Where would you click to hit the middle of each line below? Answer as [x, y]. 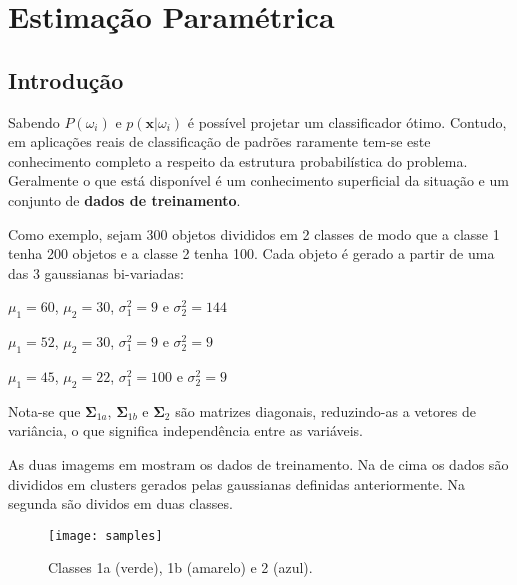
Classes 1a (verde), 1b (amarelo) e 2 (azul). [180, 567]
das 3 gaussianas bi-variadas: [96, 272]
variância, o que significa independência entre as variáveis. [186, 430]
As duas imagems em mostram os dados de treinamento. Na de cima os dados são [258, 463]
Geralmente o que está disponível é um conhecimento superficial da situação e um [258, 180]
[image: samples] [105, 535]
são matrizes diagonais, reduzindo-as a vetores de [325, 410]
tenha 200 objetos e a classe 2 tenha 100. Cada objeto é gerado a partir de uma [251, 253]
